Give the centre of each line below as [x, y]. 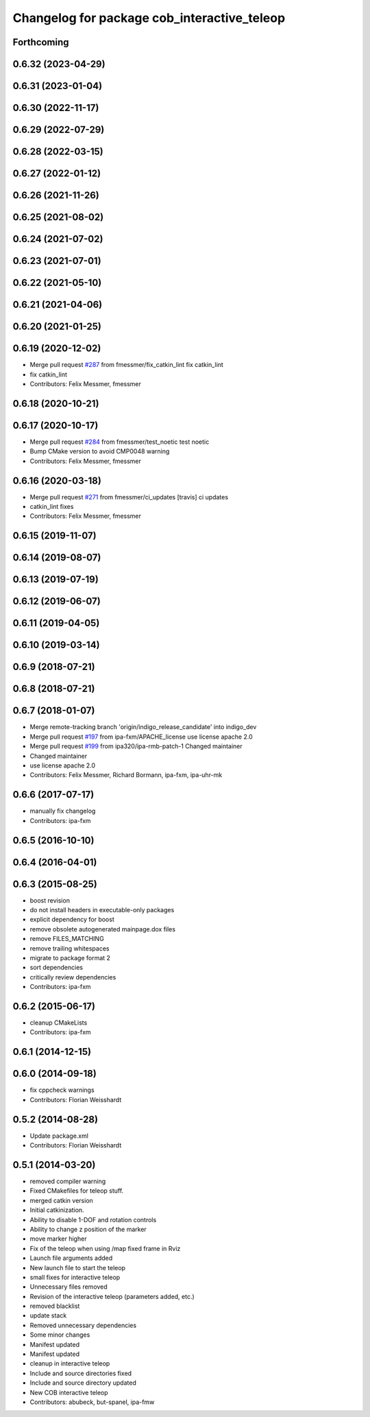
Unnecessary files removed [69, 1287]
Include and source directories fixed [81, 1373]
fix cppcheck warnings [62, 1090]
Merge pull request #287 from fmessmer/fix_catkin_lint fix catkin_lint [127, 365]
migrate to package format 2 [70, 958]
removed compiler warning [68, 1181]
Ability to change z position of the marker [88, 1229]
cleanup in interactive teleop [70, 1364]
